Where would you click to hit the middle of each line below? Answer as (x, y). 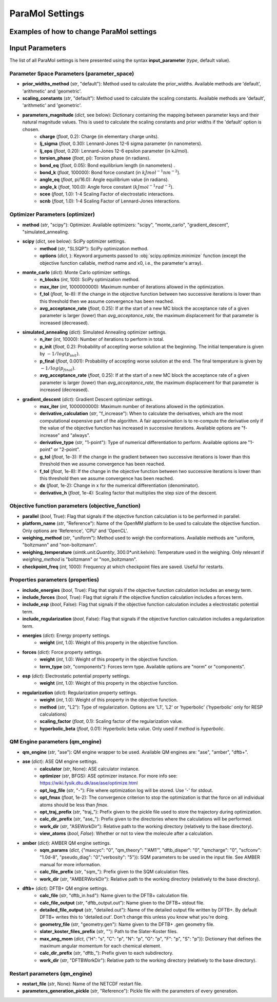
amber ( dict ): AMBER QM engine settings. (67, 843)
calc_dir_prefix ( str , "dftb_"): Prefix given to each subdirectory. (107, 953)
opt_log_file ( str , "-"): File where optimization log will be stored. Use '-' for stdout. (126, 790)
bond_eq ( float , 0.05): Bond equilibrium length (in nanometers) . (107, 165)
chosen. (31, 129)
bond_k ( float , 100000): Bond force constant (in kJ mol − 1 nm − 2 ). (110, 172)
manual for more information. (71, 864)
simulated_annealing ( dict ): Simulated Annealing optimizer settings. (94, 332)
